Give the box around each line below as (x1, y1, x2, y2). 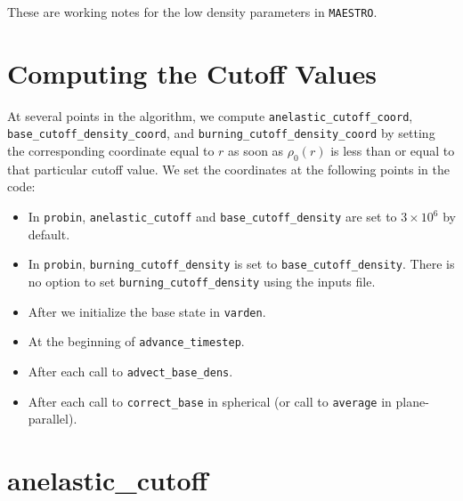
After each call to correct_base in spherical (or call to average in (28, 392, 392, 410)
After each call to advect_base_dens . (28, 361, 233, 380)
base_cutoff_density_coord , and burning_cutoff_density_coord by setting (7, 124, 435, 142)
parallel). (28, 409, 77, 428)
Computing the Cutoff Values (7, 54, 377, 91)
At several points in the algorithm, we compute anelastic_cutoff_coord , (7, 106, 413, 125)
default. (28, 224, 70, 243)
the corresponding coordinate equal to (7, 141, 215, 160)
